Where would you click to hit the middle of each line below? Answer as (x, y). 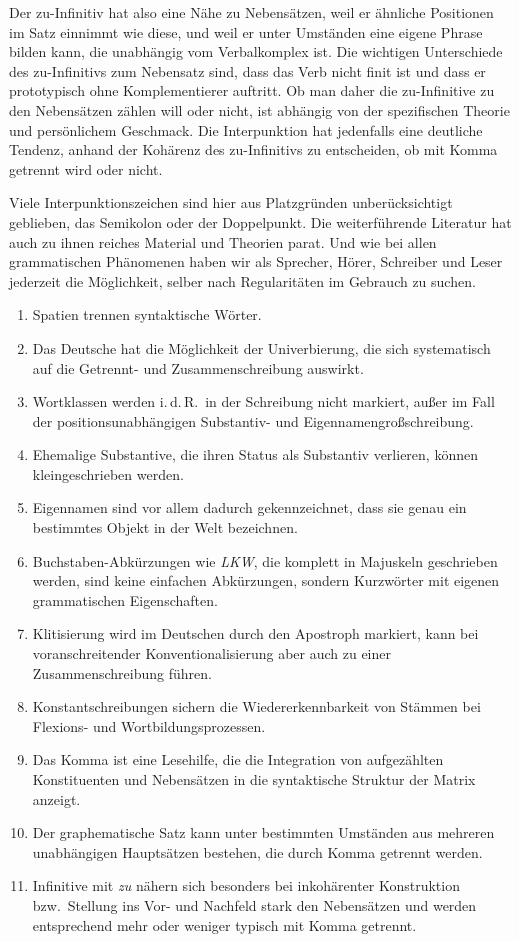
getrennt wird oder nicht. (86, 168)
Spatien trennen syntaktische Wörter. (147, 314)
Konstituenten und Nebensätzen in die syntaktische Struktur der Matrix (254, 779)
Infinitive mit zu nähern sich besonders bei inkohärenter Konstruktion (246, 885)
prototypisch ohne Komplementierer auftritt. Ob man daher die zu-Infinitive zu (252, 90)
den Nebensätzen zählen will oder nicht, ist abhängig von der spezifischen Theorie (259, 109)
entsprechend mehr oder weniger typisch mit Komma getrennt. (224, 924)
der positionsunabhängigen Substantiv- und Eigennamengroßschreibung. (253, 420)
